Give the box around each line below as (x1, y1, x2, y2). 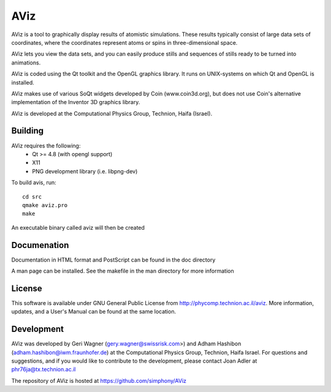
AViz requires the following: (11, 141, 81, 149)
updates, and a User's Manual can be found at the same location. (11, 308, 177, 315)
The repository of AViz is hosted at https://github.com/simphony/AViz (11, 377, 187, 384)
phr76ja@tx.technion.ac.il (11, 366, 76, 373)
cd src (22, 193, 42, 200)
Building (11, 126, 44, 136)
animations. (11, 59, 41, 66)
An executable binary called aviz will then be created (11, 224, 145, 231)
